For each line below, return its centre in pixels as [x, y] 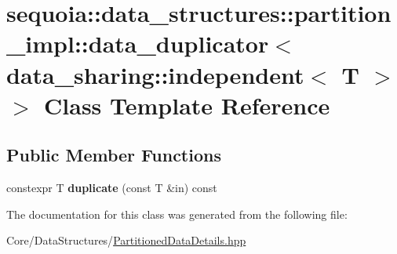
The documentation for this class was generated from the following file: [177, 214]
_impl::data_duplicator [138, 44]
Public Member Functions [114, 155]
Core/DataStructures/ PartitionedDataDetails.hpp [126, 240]
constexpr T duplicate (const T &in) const [112, 188]
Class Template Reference [187, 105]
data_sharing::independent [155, 74]
